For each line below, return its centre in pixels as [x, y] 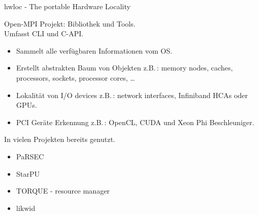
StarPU [28, 173]
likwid [26, 208]
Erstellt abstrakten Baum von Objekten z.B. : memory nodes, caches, [124, 68]
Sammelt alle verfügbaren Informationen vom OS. [94, 50]
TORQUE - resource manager [63, 191]
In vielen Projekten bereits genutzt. [60, 139]
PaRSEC [30, 156]
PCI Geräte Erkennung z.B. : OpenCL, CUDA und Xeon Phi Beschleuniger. [135, 122]
